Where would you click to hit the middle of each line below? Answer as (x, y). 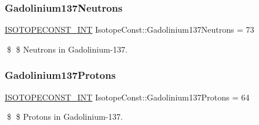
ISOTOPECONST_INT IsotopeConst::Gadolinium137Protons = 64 (127, 97)
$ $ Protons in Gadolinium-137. (65, 117)
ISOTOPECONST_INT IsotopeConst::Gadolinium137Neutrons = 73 (129, 29)
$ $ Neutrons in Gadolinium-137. (67, 49)
